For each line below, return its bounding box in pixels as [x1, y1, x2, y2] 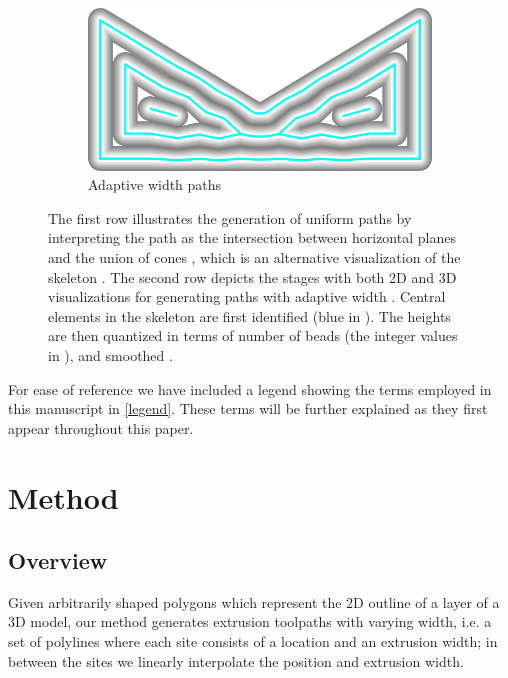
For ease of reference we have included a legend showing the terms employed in [8, 378, 492, 399]
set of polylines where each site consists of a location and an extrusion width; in [8, 631, 498, 652]
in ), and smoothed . [48, 344, 173, 365]
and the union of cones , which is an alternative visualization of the [48, 246, 461, 267]
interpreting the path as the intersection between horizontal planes [48, 227, 456, 248]
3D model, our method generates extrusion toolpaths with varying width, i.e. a [8, 611, 492, 632]
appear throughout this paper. [8, 417, 194, 438]
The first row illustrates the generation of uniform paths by [48, 207, 412, 228]
